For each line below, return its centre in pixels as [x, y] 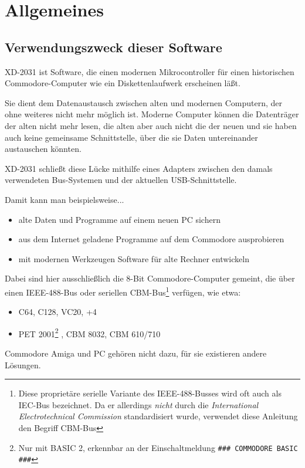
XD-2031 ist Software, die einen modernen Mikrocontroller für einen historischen [150, 71]
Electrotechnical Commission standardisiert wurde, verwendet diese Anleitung [158, 416]
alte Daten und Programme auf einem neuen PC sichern [119, 219]
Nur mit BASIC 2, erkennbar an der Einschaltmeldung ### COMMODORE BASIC [158, 447]
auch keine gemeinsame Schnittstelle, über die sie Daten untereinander [131, 137]
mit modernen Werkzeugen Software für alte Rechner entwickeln [134, 258]
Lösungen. [23, 364]
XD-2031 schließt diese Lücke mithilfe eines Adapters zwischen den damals [139, 168]
